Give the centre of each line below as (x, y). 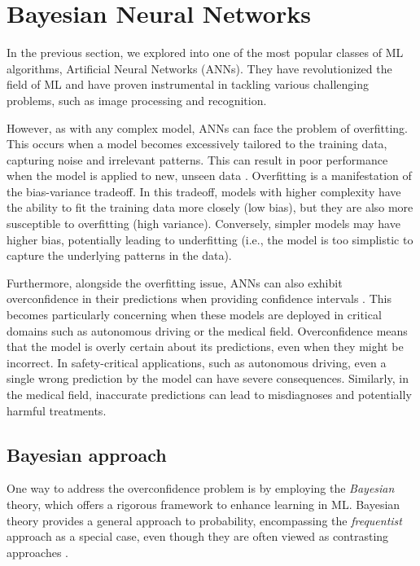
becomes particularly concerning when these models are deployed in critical (194, 315)
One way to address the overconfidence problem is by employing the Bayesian (201, 488)
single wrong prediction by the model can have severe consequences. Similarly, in (208, 378)
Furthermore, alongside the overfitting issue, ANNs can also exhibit (175, 282)
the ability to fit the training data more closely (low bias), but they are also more (210, 207)
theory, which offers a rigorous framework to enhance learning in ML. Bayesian (203, 504)
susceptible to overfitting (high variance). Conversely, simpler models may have (203, 224)
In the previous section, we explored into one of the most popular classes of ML (205, 53)
